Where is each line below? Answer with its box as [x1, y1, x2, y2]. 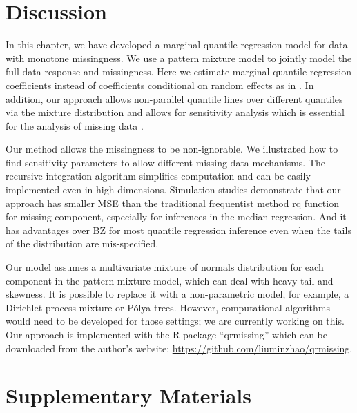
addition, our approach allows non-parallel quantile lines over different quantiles [6, 91, 343, 106]
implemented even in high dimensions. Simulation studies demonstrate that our [6, 182, 341, 197]
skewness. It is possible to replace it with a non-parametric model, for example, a [6, 287, 349, 301]
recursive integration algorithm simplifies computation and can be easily [6, 169, 311, 183]
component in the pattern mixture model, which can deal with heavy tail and [6, 273, 334, 287]
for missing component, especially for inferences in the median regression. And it [6, 209, 347, 224]
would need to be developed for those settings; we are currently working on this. [6, 314, 345, 328]
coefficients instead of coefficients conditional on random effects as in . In [6, 77, 314, 92]
